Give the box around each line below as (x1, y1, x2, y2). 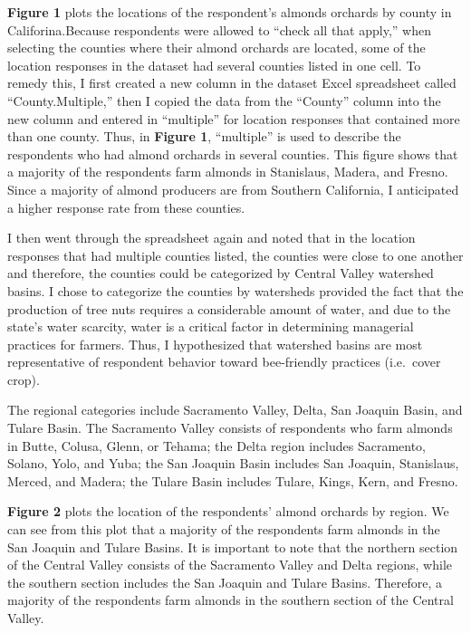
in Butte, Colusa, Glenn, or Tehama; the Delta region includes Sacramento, (7, 436, 426, 455)
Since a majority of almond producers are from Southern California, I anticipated (7, 179, 459, 198)
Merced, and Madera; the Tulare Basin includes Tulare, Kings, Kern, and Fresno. (7, 471, 458, 490)
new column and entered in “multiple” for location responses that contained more (7, 109, 460, 128)
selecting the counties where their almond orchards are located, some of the (7, 38, 426, 57)
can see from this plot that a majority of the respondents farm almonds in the (7, 520, 440, 539)
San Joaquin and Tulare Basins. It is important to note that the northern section (7, 537, 458, 556)
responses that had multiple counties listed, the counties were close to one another (7, 245, 464, 264)
